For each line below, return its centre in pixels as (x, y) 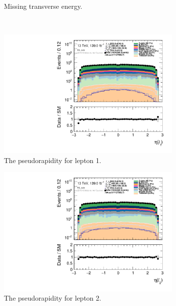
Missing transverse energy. (43, 6)
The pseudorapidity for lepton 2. (53, 298)
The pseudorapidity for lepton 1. (53, 160)
